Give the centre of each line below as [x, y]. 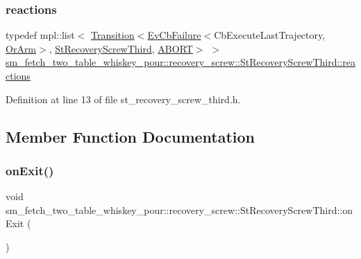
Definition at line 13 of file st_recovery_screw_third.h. [123, 99]
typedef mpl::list [40, 35]
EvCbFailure [174, 35]
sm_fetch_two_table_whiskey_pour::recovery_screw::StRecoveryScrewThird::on [179, 209]
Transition [112, 35]
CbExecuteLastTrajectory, [270, 35]
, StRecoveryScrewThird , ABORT [121, 48]
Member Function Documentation [131, 136]
